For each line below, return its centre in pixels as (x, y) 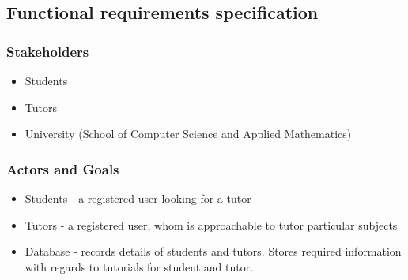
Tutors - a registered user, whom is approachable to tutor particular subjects (211, 224)
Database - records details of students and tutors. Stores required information (213, 251)
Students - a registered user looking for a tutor (138, 198)
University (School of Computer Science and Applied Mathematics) (188, 134)
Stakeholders (48, 51)
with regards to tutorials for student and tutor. (139, 266)
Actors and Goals (63, 168)
